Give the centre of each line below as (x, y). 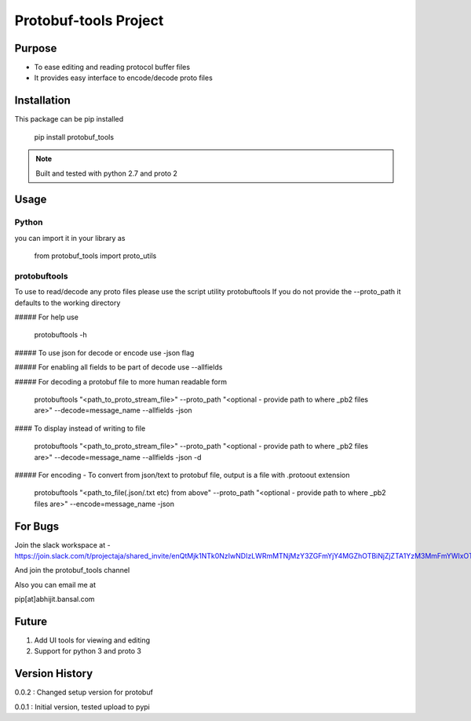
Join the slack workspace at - (62, 544)
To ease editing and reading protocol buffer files (112, 67)
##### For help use (46, 317)
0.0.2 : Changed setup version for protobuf (84, 692)
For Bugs (37, 526)
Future (31, 621)
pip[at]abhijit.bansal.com (55, 599)
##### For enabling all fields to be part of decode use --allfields (119, 367)
